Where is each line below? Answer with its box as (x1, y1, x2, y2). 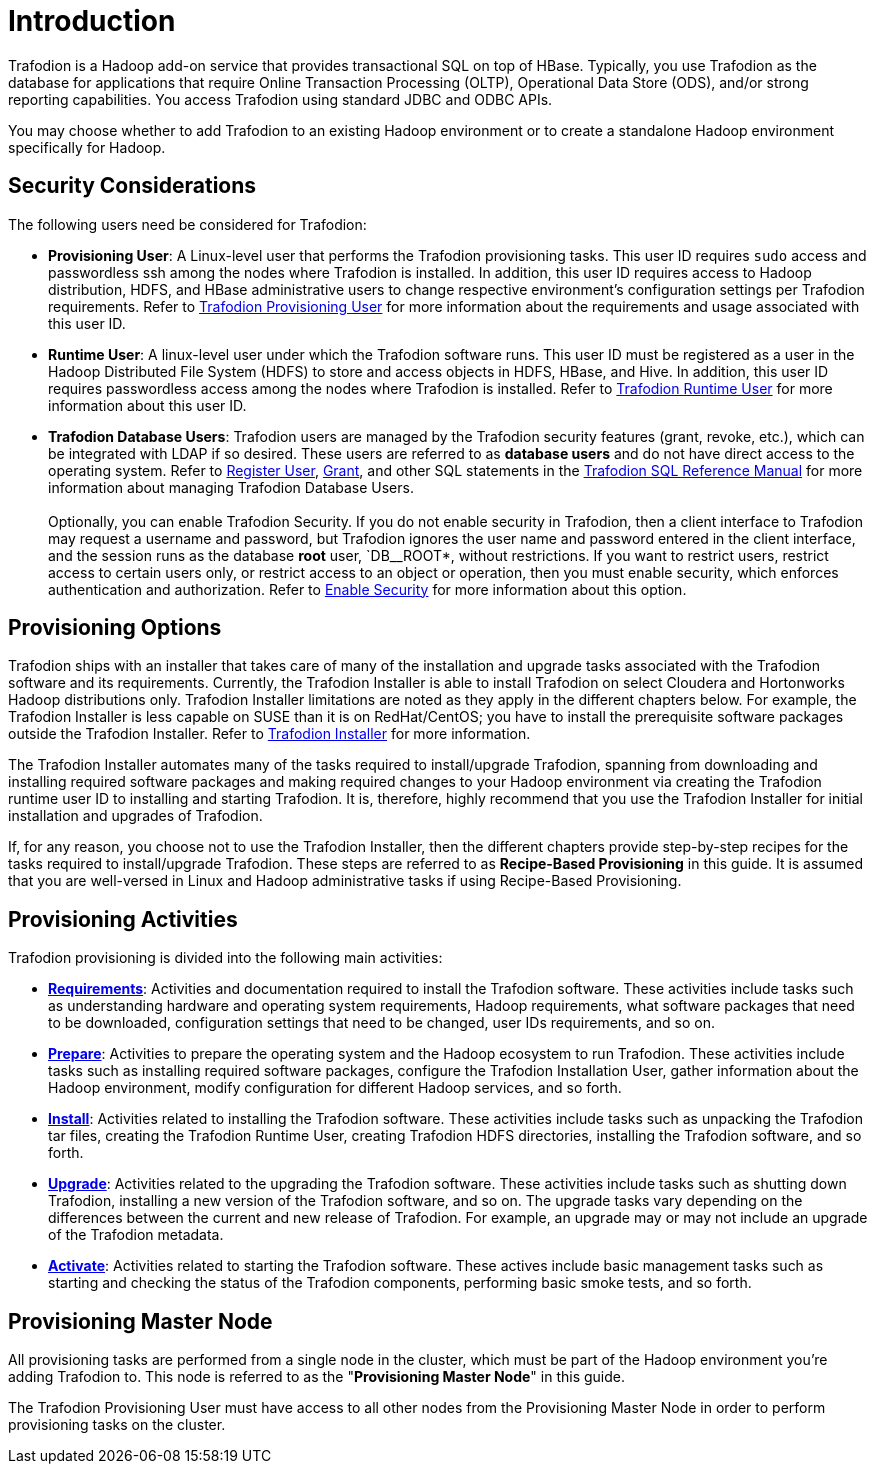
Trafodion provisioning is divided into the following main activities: (8, 949, 443, 967)
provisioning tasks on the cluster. (8, 1416, 226, 1434)
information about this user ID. (48, 396, 247, 414)
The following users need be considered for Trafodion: (8, 215, 367, 233)
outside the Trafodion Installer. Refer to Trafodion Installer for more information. (8, 725, 531, 743)
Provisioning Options (8, 615, 222, 641)
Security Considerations (8, 173, 257, 199)
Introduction (8, 4, 176, 38)
